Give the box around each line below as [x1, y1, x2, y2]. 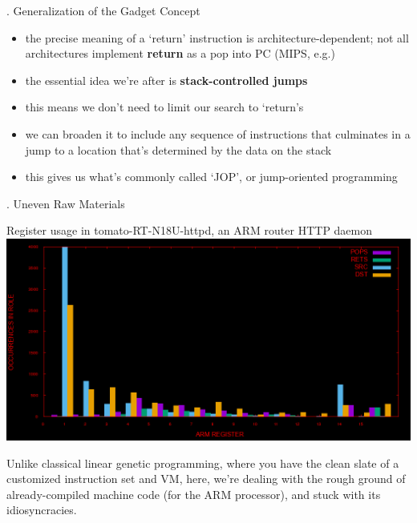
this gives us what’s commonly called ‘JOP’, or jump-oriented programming [25, 168, 398, 185]
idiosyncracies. [6, 501, 77, 518]
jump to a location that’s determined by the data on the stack [25, 141, 332, 158]
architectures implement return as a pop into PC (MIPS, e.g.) [25, 45, 335, 62]
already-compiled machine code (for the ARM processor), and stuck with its [6, 485, 381, 502]
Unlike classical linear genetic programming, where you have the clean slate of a [6, 454, 399, 471]
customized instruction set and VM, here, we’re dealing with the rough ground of [6, 470, 406, 487]
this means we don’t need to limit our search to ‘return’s [25, 99, 304, 115]
